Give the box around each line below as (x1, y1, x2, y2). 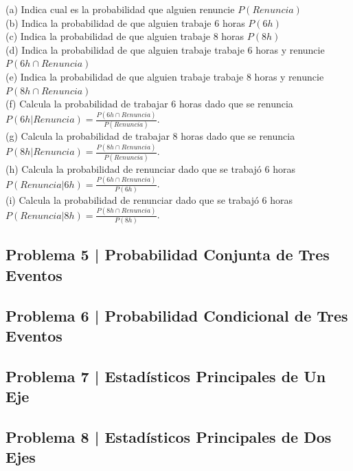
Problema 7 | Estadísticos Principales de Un (5, 365, 326, 386)
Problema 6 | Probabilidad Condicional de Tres (5, 304, 348, 326)
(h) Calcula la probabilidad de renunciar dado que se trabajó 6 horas (5, 161, 295, 176)
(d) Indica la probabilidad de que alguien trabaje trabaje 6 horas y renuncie (5, 42, 325, 56)
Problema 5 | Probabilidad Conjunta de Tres (5, 244, 330, 265)
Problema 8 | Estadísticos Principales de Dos (5, 426, 332, 447)
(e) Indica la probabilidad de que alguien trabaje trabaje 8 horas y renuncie (5, 69, 324, 83)
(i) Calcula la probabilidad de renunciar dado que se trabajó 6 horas (5, 192, 293, 207)
